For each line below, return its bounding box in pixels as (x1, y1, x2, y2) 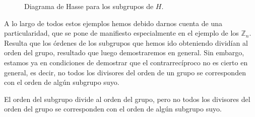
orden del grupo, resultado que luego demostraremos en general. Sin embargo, (4, 47, 244, 58)
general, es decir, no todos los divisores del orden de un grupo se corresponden (4, 67, 246, 77)
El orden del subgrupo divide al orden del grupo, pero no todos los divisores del (4, 93, 250, 104)
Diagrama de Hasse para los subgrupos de (24, 1, 154, 11)
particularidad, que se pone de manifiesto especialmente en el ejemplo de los (4, 28, 239, 38)
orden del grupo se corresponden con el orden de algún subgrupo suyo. (4, 103, 222, 114)
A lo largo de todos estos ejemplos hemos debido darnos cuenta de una (4, 18, 222, 28)
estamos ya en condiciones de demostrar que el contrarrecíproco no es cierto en (4, 57, 248, 67)
